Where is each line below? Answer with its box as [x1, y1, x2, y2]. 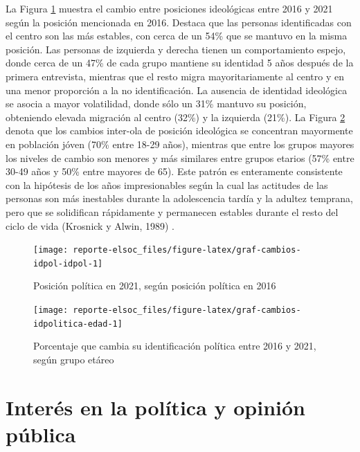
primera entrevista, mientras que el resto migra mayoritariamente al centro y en [6, 69, 344, 83]
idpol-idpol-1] [33, 258, 103, 269]
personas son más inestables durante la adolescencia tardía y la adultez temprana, [6, 191, 353, 206]
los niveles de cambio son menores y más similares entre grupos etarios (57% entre [6, 150, 354, 165]
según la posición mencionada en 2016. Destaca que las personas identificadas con [6, 15, 352, 29]
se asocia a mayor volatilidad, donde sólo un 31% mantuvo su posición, [6, 96, 307, 111]
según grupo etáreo [33, 352, 114, 366]
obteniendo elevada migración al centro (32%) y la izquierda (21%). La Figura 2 [6, 109, 345, 124]
